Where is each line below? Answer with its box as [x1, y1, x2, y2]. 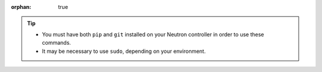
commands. [42, 39, 72, 46]
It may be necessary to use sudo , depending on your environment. [42, 48, 206, 55]
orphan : [11, 4, 32, 10]
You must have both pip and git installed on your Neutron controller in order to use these [42, 30, 265, 38]
